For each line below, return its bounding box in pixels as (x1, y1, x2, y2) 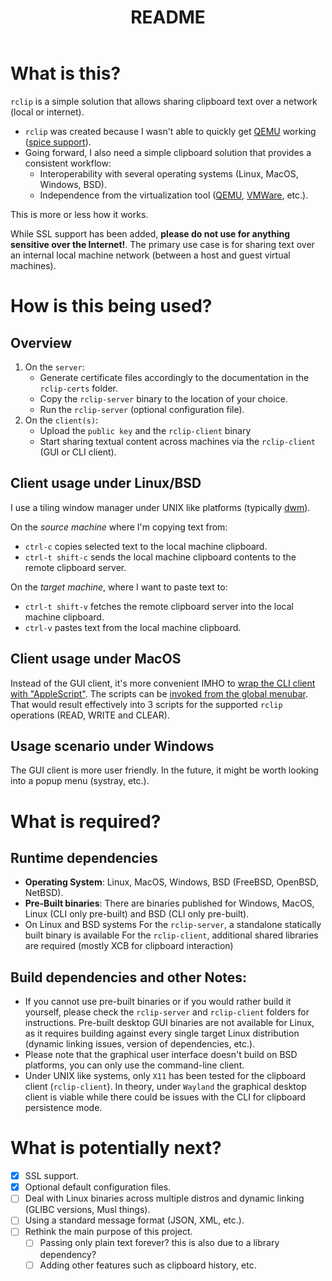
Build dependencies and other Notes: (10, 969, 248, 986)
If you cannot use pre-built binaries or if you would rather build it (24, 996, 292, 1008)
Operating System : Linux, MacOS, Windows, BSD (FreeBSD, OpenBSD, (24, 876, 319, 888)
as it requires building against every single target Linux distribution (24, 1027, 300, 1040)
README (130, 6, 206, 29)
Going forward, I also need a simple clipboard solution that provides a (24, 146, 312, 158)
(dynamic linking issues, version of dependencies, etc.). (24, 1038, 256, 1050)
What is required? (10, 810, 162, 833)
